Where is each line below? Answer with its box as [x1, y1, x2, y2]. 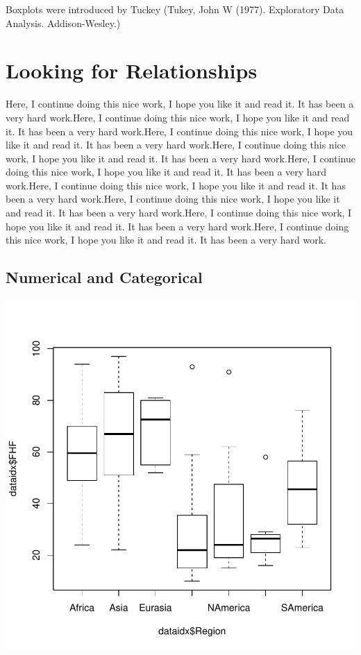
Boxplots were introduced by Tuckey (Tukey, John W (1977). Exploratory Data [6, 2, 344, 16]
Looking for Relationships [6, 56, 258, 85]
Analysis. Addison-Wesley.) [6, 15, 121, 30]
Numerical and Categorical [6, 266, 203, 288]
